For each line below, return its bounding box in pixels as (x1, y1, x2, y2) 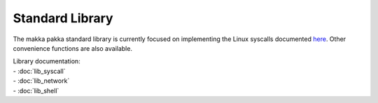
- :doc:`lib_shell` (13, 86, 59, 95)
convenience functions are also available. (13, 44, 133, 52)
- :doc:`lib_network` (13, 77, 70, 85)
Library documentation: (13, 57, 80, 65)
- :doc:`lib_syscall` (13, 67, 66, 75)
